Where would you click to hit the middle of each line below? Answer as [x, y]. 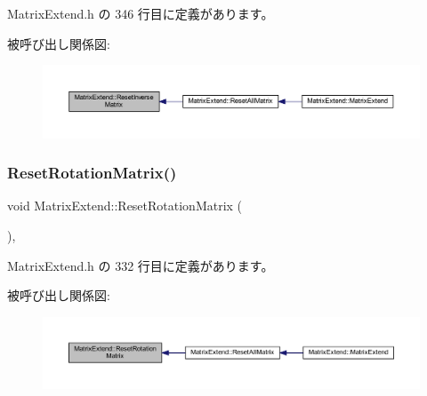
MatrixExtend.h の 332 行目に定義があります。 [141, 265]
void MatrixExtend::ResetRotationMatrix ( [125, 206]
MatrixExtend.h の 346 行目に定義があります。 [141, 13]
